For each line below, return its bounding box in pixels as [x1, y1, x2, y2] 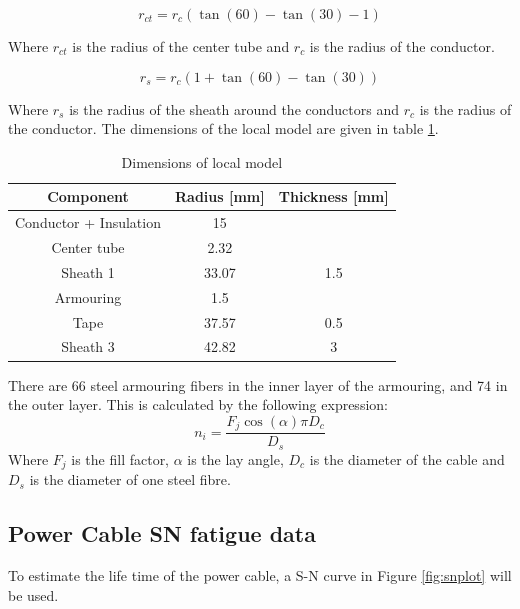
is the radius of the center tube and [72, 36, 290, 56]
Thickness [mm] [278, 186, 389, 207]
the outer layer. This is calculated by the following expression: [8, 394, 388, 415]
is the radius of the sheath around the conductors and [69, 98, 399, 119]
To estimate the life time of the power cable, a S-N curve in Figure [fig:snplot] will [8, 564, 512, 585]
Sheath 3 [61, 336, 115, 357]
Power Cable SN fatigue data [8, 518, 316, 549]
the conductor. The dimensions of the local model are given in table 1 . [8, 118, 439, 139]
